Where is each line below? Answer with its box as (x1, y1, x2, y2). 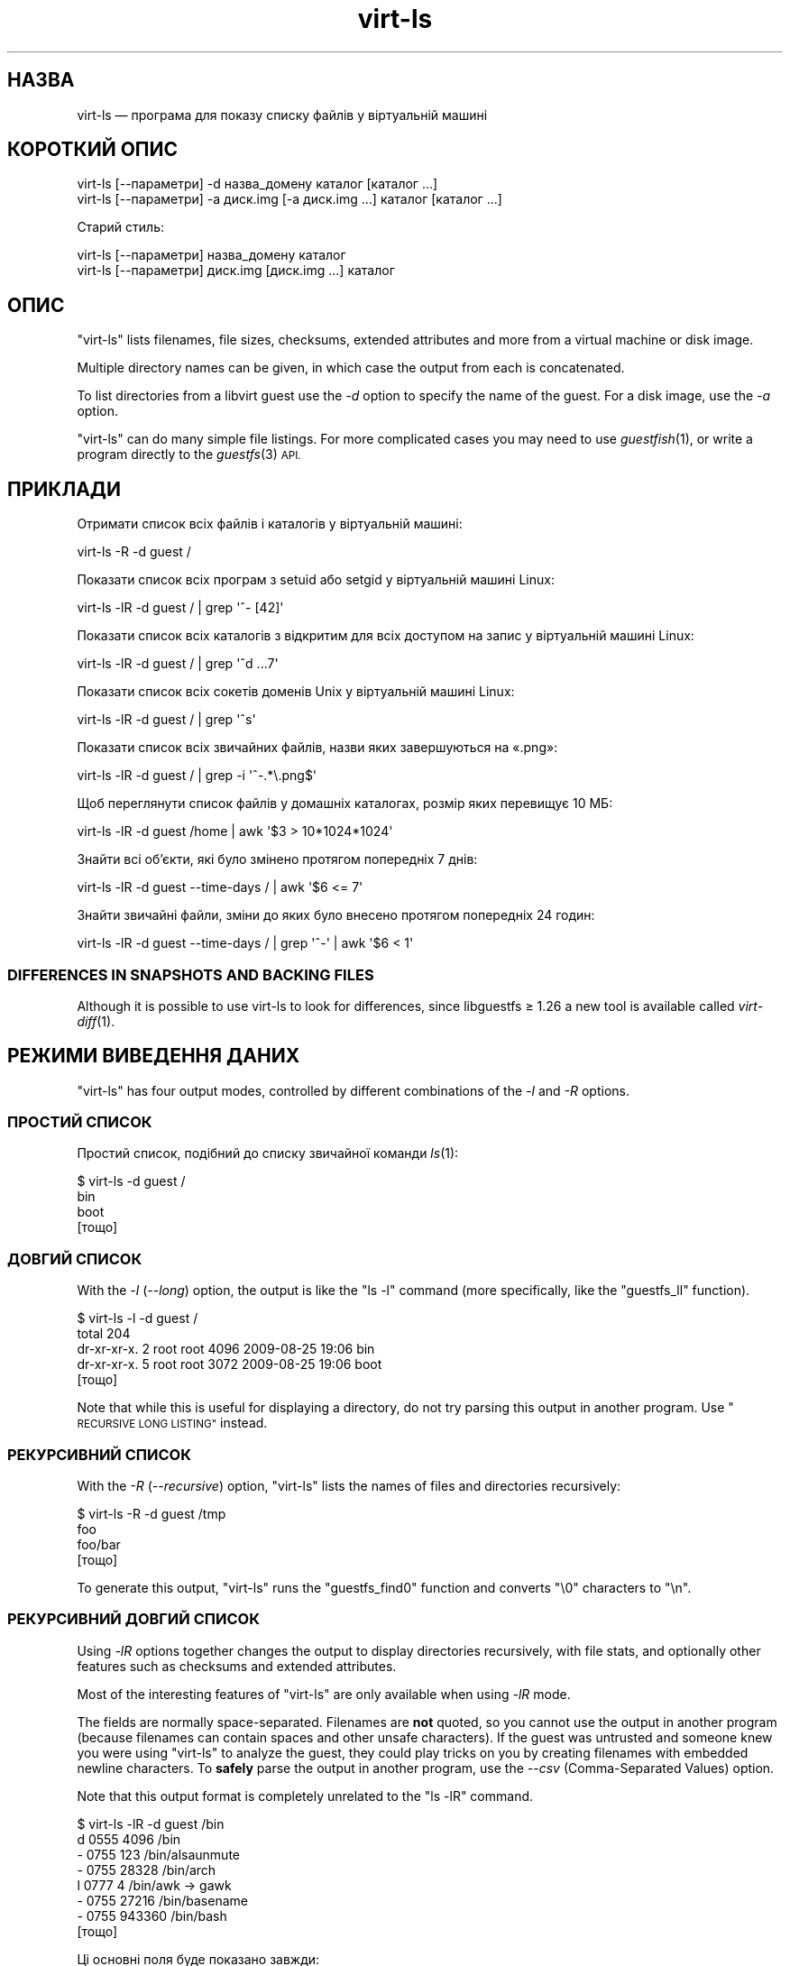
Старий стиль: (77, 219, 164, 235)
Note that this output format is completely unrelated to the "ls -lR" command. (77, 1787, 534, 1804)
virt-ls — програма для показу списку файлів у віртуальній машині (77, 106, 488, 123)
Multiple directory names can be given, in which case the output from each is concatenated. (77, 360, 625, 376)
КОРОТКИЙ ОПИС (7, 138, 179, 161)
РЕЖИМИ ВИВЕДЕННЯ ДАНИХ (7, 1044, 300, 1068)
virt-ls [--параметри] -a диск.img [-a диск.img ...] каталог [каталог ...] (77, 191, 502, 207)
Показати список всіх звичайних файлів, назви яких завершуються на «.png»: (77, 740, 558, 756)
